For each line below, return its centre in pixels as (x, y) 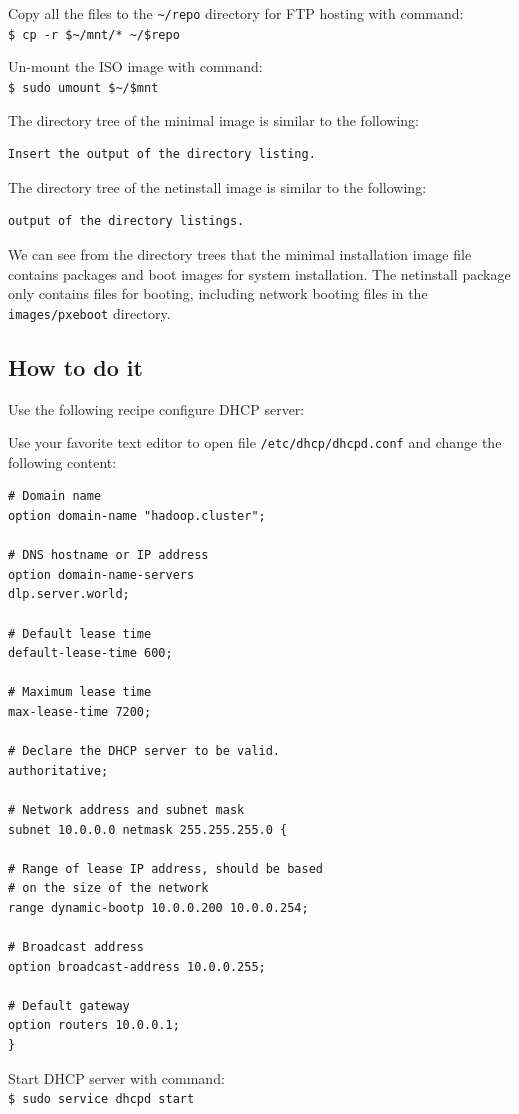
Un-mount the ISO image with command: (135, 66)
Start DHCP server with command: (116, 1077)
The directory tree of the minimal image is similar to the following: (213, 119)
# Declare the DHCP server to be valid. (144, 751)
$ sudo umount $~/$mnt (83, 87)
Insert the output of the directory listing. (162, 154)
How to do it (75, 366)
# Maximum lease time (80, 692)
